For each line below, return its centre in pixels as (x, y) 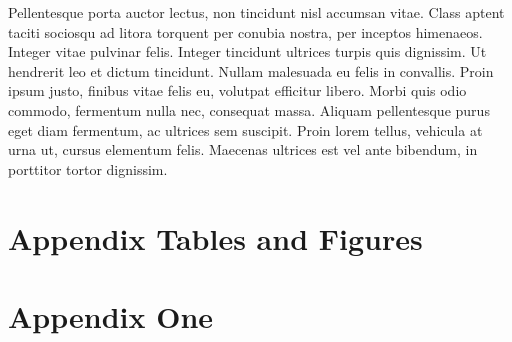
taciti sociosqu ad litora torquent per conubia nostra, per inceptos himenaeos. (245, 31)
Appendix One (111, 315)
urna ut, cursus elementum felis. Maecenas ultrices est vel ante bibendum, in (243, 149)
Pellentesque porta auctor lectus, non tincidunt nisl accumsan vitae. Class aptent (256, 12)
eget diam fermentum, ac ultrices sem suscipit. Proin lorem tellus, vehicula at (245, 129)
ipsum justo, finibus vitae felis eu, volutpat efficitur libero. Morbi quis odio (237, 90)
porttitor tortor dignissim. (88, 168)
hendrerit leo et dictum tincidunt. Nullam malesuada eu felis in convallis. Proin (251, 70)
